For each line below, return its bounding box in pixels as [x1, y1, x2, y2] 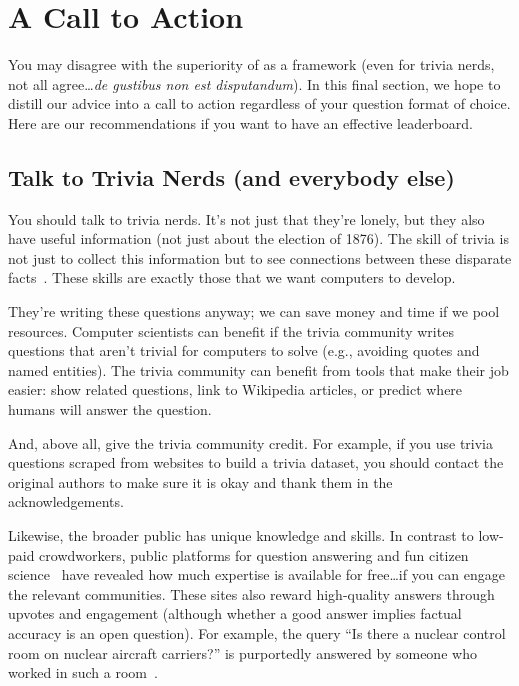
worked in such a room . [8, 662, 158, 683]
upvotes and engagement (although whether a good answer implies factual [8, 603, 462, 624]
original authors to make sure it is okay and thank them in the [8, 471, 393, 492]
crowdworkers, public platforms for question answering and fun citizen [39, 544, 469, 565]
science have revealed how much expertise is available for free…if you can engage [8, 564, 505, 585]
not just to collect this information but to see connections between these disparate [8, 247, 512, 268]
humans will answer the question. [8, 399, 212, 420]
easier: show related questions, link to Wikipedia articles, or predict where [8, 379, 463, 400]
